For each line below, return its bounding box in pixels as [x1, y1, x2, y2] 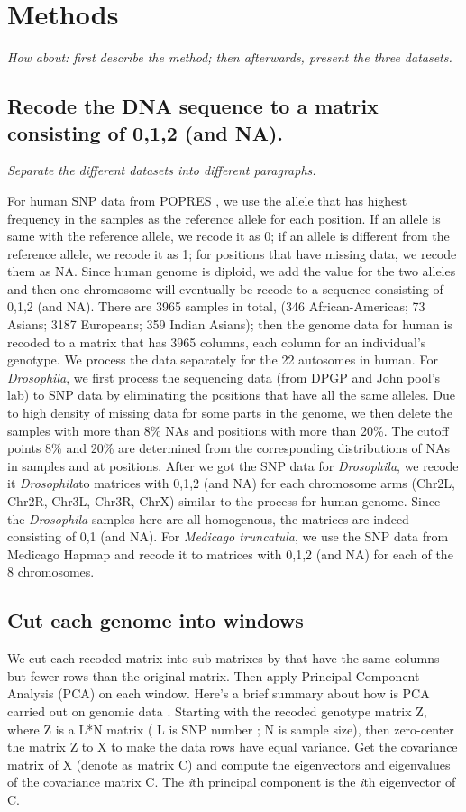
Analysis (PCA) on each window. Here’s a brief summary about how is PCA [7, 684, 430, 703]
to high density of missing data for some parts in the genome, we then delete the [7, 403, 452, 422]
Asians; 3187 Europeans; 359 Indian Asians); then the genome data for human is [7, 315, 452, 334]
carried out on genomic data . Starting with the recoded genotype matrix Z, [7, 701, 427, 720]
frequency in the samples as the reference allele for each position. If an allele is [7, 208, 441, 227]
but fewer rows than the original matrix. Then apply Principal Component [7, 666, 420, 685]
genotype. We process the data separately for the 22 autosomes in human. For [7, 350, 438, 369]
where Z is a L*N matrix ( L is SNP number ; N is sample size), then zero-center [7, 719, 454, 738]
